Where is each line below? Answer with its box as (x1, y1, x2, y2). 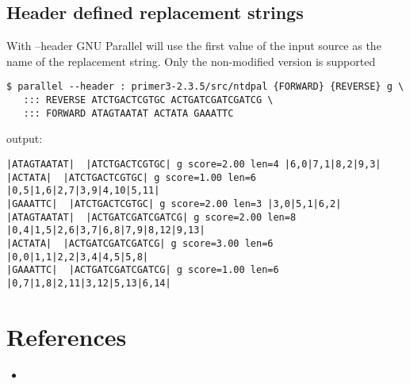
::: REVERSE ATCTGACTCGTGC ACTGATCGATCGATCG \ (23, 94, 274, 106)
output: (6, 130, 43, 147)
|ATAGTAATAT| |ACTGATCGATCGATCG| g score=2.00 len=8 (6, 211, 297, 223)
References (6, 320, 127, 352)
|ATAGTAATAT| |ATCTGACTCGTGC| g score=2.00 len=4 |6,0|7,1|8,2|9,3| (6, 158, 381, 170)
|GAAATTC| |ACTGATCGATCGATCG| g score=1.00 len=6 (6, 264, 279, 276)
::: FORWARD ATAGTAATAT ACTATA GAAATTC (23, 107, 234, 119)
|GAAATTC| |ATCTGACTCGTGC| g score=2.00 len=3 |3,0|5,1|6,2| (6, 198, 342, 209)
